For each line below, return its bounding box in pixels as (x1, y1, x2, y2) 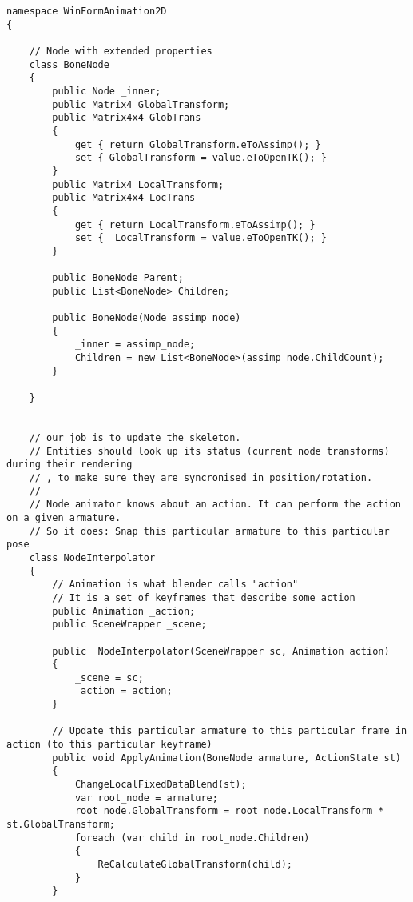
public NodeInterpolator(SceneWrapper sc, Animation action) (52, 645, 390, 657)
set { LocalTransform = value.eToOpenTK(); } (74, 232, 327, 244)
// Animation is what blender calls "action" (52, 579, 299, 591)
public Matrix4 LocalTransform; (52, 178, 224, 190)
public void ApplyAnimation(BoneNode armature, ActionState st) (52, 752, 401, 764)
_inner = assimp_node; (74, 339, 196, 351)
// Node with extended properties (29, 45, 212, 57)
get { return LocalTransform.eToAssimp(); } (74, 218, 316, 231)
